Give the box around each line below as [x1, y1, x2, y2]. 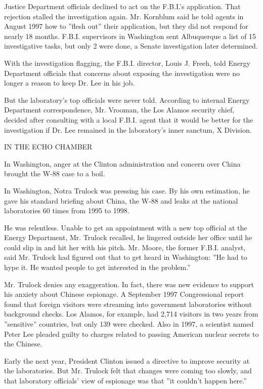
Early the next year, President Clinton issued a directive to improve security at [4, 355, 250, 366]
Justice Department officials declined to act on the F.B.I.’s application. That [4, 1, 241, 11]
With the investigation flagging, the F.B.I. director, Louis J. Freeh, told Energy [4, 57, 250, 68]
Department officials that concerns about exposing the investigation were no [4, 67, 240, 78]
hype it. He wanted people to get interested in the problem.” [4, 262, 191, 273]
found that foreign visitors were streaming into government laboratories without [4, 298, 252, 309]
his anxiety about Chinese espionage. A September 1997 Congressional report [4, 289, 244, 299]
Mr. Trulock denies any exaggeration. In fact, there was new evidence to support [4, 279, 254, 289]
